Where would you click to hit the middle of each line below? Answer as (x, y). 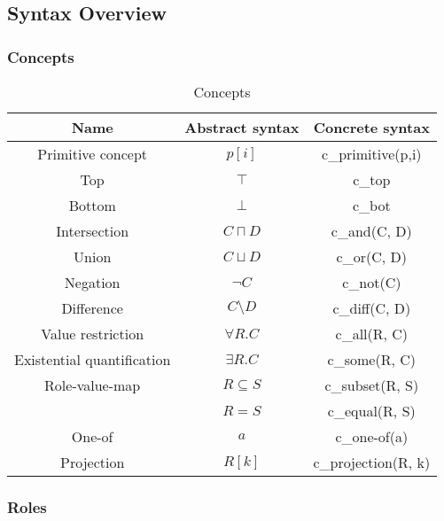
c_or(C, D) (371, 257)
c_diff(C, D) (372, 308)
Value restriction (93, 334)
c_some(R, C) (372, 359)
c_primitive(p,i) (372, 154)
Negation (92, 282)
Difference (92, 308)
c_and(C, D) (371, 231)
